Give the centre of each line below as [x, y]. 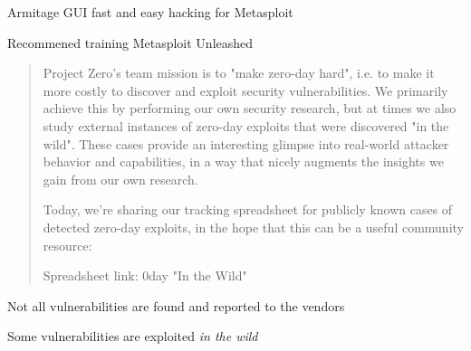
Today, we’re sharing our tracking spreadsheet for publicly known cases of [248, 209]
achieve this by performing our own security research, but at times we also [250, 108]
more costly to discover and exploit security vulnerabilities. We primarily [245, 90]
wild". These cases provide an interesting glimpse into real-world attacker [246, 143]
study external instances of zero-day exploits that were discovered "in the [246, 125]
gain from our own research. [120, 179]
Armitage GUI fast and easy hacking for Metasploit [150, 12]
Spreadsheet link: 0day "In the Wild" [145, 275]
